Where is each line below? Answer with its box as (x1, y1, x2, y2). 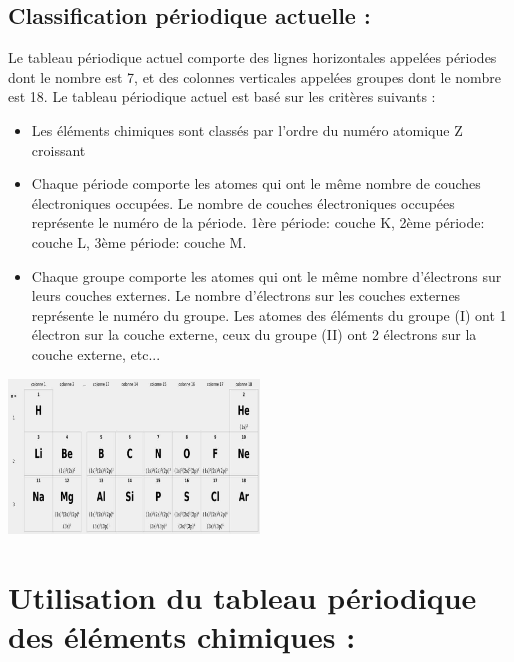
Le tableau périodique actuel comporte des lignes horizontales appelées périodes (8, 47, 497, 68)
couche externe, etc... (31, 343, 161, 364)
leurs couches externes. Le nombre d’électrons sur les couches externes (31, 285, 461, 306)
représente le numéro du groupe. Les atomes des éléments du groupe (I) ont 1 (31, 304, 507, 325)
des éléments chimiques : (8, 616, 356, 657)
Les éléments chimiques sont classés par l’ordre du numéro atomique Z (31, 119, 463, 140)
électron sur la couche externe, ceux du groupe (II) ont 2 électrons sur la (31, 324, 477, 345)
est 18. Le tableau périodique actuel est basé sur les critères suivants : (8, 86, 436, 107)
